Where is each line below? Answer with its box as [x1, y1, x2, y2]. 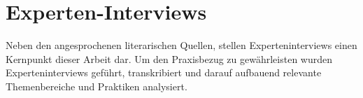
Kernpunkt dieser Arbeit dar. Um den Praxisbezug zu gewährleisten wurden [6, 51, 333, 66]
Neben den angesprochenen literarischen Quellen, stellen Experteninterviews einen [6, 38, 357, 52]
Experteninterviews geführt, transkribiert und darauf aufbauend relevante [6, 65, 322, 80]
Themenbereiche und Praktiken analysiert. [6, 78, 187, 93]
